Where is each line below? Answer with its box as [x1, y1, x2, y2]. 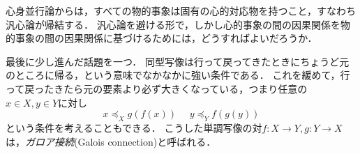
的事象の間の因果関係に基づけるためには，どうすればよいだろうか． [6, 31, 317, 45]
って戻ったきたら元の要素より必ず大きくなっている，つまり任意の [6, 81, 308, 95]
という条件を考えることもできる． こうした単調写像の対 [6, 120, 262, 134]
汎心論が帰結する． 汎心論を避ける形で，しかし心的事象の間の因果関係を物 [6, 17, 351, 31]
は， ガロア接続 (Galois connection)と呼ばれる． [6, 134, 216, 148]
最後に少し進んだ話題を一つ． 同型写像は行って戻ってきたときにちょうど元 [6, 54, 350, 68]
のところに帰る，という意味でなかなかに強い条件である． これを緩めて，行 [6, 68, 350, 82]
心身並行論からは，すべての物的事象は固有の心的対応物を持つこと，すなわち [6, 3, 356, 17]
